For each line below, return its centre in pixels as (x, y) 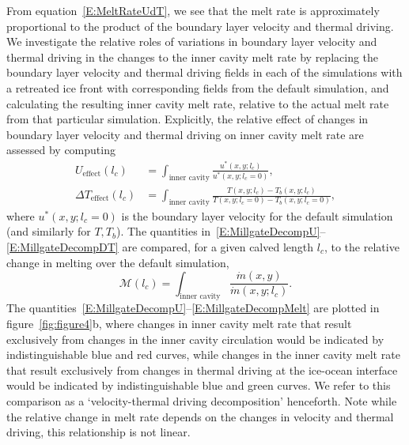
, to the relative (362, 247)
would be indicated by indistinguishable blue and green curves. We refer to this (199, 385)
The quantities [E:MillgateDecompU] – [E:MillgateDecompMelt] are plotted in (193, 308)
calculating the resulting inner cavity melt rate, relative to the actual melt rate (198, 103)
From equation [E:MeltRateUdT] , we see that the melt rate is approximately (193, 10)
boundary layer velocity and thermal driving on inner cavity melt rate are (185, 134)
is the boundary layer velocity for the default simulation (257, 215)
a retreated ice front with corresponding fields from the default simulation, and (198, 87)
